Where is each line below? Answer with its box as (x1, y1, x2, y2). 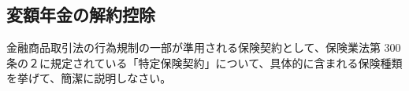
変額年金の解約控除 (6, 2, 155, 27)
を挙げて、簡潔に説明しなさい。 (6, 70, 172, 86)
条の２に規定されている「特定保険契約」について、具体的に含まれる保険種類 (6, 54, 403, 71)
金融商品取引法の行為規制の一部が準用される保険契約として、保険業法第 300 (6, 39, 401, 56)
